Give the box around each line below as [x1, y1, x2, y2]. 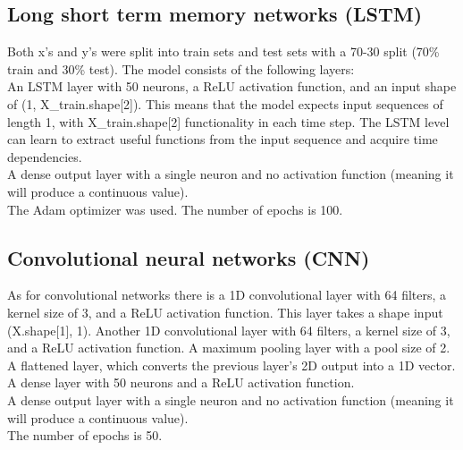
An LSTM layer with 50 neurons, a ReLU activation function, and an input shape [7, 77, 457, 96]
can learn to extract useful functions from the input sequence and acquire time [7, 130, 438, 149]
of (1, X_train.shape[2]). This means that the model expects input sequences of [7, 94, 443, 113]
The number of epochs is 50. [7, 426, 163, 445]
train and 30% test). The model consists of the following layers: [7, 59, 355, 78]
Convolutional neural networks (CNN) [7, 243, 370, 271]
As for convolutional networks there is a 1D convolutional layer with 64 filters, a [7, 285, 447, 304]
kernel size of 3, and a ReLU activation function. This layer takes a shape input [7, 302, 443, 321]
